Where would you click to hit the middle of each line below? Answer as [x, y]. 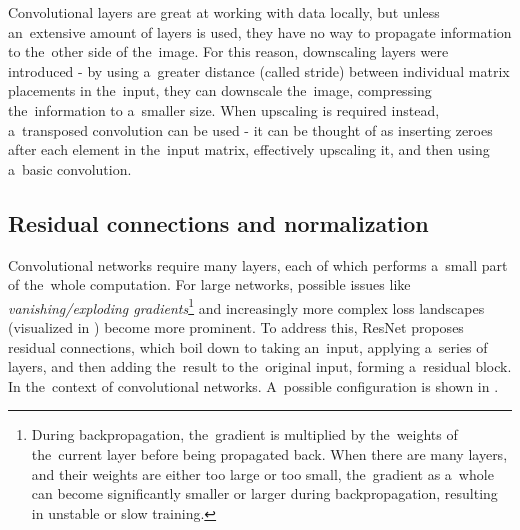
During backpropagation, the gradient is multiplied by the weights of [244, 434]
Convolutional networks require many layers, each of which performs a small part [258, 264]
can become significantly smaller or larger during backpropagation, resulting [264, 493]
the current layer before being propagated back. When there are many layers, [269, 453]
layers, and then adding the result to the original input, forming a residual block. [260, 366]
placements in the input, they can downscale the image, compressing [220, 90]
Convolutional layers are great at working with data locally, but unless [224, 12]
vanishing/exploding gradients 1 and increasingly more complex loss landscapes [246, 306]
